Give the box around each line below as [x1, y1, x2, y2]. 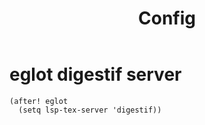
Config [138, 7, 196, 30]
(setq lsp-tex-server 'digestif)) [18, 105, 162, 115]
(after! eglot [9, 96, 69, 106]
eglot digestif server [9, 63, 182, 86]
